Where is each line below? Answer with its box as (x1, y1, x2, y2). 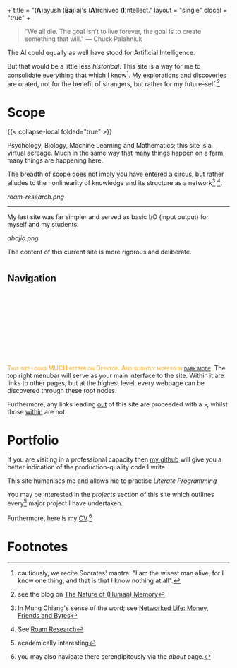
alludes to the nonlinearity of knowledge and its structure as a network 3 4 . (7, 177, 223, 187)
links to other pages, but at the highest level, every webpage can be (7, 378, 205, 387)
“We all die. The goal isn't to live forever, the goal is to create (24, 28, 202, 35)
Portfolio (7, 432, 59, 448)
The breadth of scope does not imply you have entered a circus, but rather (7, 170, 224, 179)
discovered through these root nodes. (7, 386, 117, 394)
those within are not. (7, 407, 67, 416)
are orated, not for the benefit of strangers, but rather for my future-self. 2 (7, 78, 221, 88)
